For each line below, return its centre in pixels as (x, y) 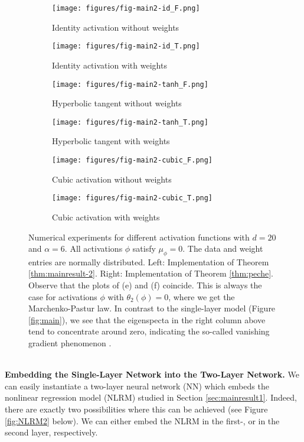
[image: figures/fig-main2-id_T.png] (126, 46)
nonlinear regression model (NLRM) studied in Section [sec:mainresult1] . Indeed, (151, 397)
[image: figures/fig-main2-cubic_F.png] (133, 160)
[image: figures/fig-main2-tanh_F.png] (130, 84)
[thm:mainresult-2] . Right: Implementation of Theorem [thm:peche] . (151, 273)
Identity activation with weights (109, 65)
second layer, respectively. (51, 432)
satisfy (144, 248)
